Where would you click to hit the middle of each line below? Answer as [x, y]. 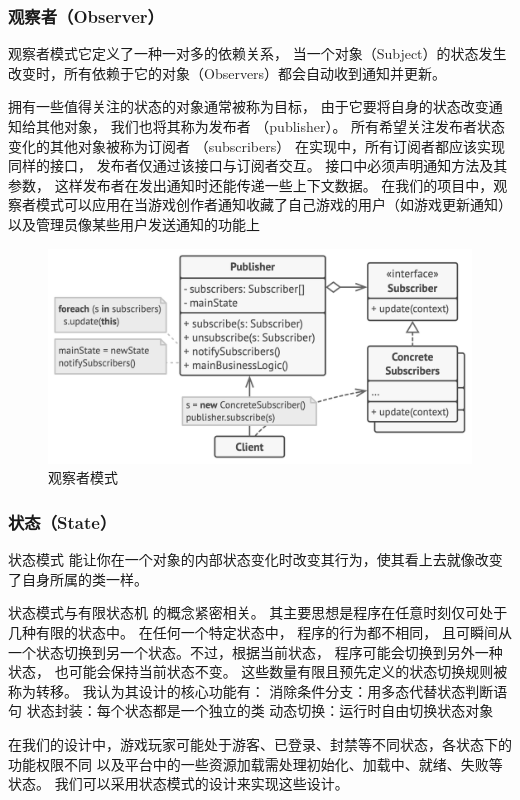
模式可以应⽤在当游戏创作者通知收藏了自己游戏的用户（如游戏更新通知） [273, 204]
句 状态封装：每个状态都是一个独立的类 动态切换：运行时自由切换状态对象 [251, 710]
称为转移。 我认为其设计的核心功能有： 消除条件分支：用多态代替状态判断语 [258, 690]
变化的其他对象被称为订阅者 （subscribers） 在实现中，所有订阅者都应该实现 [256, 145]
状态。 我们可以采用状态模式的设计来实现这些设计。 [178, 783]
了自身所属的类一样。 [78, 578]
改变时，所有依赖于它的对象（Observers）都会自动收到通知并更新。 [227, 72]
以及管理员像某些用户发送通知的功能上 [134, 223]
